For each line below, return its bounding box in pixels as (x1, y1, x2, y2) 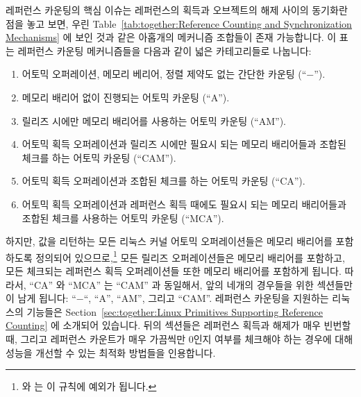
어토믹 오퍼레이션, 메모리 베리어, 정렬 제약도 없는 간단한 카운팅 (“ (22, 67, 307, 81)
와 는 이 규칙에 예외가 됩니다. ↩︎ (22, 379, 157, 394)
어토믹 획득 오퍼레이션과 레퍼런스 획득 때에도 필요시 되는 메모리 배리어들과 (22, 196, 346, 211)
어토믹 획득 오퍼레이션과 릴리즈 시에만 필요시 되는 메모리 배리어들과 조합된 (22, 137, 346, 151)
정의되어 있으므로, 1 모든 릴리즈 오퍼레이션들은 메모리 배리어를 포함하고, (35, 248, 345, 264)
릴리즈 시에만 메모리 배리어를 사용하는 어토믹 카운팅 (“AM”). (22, 113, 287, 128)
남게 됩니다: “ (17, 291, 76, 305)
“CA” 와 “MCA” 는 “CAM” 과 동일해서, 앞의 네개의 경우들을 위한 (29, 277, 314, 292)
